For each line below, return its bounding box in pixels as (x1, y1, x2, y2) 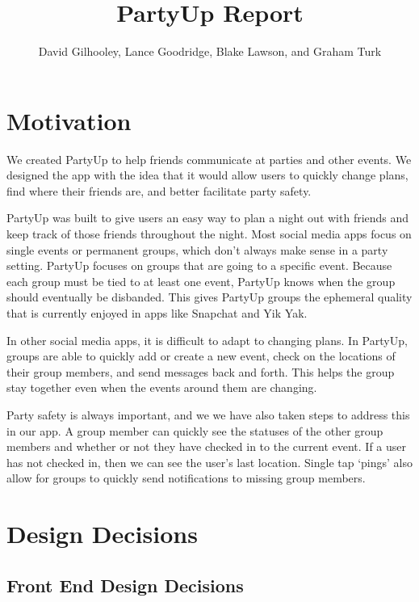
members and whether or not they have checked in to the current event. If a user (6, 438, 406, 455)
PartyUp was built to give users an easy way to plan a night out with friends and (6, 209, 409, 226)
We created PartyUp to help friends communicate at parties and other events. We (6, 150, 412, 167)
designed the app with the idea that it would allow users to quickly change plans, (6, 166, 409, 183)
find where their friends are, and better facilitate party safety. (6, 182, 312, 199)
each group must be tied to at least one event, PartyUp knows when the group (6, 272, 396, 289)
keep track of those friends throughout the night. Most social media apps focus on (6, 225, 412, 242)
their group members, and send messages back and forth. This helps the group (6, 363, 395, 380)
